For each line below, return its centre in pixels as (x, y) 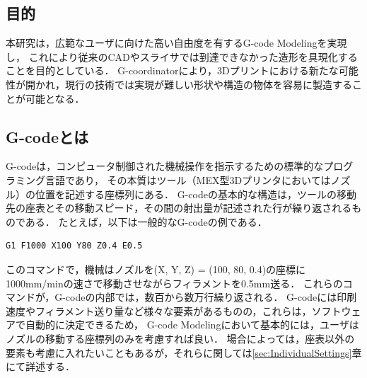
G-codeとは (47, 136)
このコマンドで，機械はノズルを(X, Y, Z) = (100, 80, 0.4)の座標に (156, 269)
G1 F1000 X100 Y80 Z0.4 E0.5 (74, 246)
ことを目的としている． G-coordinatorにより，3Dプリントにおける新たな (172, 70)
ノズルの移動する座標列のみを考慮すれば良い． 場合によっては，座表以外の (180, 338)
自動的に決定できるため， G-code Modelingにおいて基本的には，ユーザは (192, 325)
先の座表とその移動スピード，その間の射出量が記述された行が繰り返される (179, 208)
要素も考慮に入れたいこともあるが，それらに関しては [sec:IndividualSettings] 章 (184, 352)
